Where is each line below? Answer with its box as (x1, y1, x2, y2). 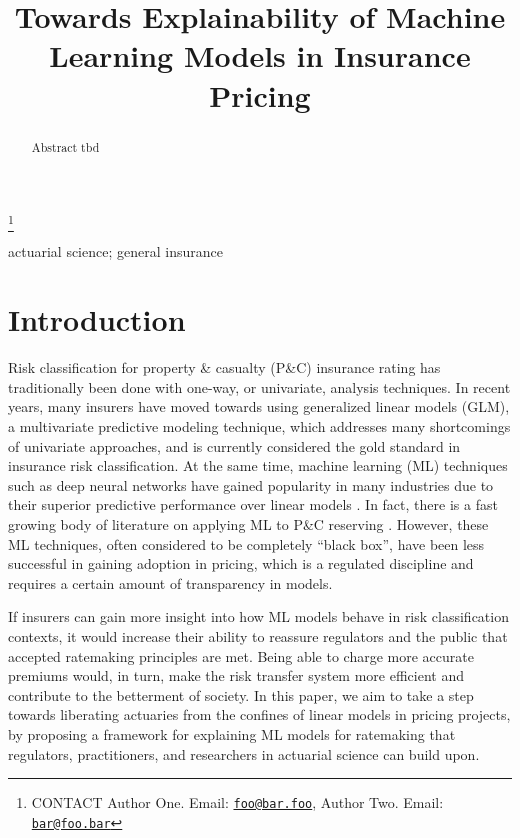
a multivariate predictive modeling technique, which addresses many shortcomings (8, 416, 511, 437)
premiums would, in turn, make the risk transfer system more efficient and (8, 665, 464, 686)
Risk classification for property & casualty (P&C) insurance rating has (8, 357, 441, 378)
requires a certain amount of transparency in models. (8, 572, 333, 593)
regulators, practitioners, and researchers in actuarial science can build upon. (8, 743, 480, 764)
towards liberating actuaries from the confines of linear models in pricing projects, (8, 704, 511, 725)
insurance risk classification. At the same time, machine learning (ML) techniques (8, 455, 508, 476)
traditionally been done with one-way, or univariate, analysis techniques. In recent (8, 376, 511, 397)
